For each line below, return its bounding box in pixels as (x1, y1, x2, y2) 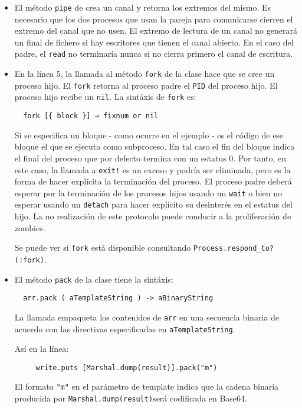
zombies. (14, 221, 45, 234)
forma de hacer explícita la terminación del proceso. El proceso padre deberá (14, 175, 292, 187)
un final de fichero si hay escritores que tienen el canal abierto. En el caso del (14, 35, 294, 48)
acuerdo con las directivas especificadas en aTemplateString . (14, 322, 235, 335)
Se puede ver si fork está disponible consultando (14, 241, 191, 254)
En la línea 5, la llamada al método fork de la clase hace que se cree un (14, 67, 275, 80)
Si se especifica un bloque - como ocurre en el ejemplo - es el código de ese (14, 128, 284, 141)
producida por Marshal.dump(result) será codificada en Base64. (14, 392, 247, 404)
